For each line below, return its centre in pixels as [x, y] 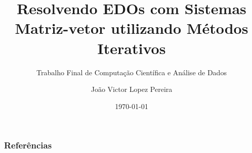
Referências [28, 145]
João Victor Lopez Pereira [132, 89]
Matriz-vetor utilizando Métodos [132, 28]
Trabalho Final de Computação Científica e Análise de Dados [132, 72]
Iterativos [132, 48]
